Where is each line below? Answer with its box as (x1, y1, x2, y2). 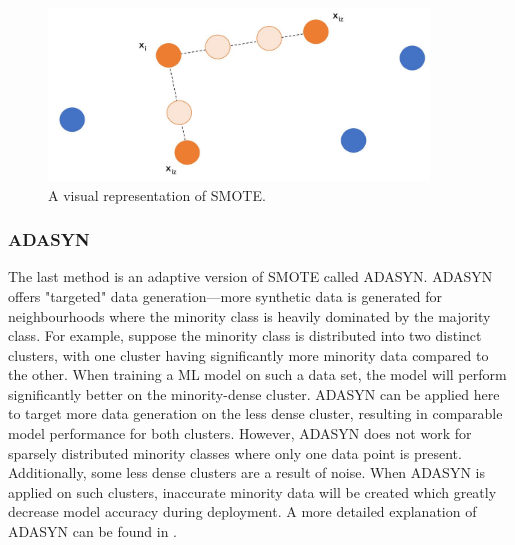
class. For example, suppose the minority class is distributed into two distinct (8, 325, 482, 346)
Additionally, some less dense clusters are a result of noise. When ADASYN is (8, 462, 485, 483)
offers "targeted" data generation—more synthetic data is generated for (8, 285, 443, 306)
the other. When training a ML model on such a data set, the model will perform (8, 364, 507, 385)
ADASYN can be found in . (8, 521, 178, 542)
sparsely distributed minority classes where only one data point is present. (8, 442, 462, 463)
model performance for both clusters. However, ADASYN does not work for (8, 423, 472, 444)
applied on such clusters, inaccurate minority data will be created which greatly (8, 481, 497, 502)
